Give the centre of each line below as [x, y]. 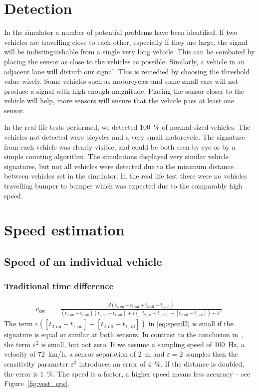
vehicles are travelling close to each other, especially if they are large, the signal [126, 42]
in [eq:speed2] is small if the [191, 323]
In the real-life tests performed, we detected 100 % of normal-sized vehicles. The [127, 127]
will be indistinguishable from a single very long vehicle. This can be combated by [129, 52]
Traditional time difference [59, 286]
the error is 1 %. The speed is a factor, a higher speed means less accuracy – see [127, 373]
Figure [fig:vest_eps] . [37, 383]
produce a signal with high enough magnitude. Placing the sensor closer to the [124, 91]
